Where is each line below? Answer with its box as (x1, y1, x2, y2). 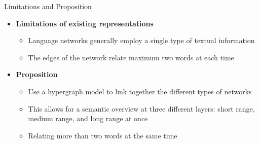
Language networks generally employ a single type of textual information (28, 35, 255, 46)
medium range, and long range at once (28, 113, 148, 124)
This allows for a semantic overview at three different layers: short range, (28, 103, 255, 114)
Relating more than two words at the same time (28, 130, 177, 140)
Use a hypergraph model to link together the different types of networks (28, 86, 252, 96)
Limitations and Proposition (4, 1, 92, 11)
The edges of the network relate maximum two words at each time (28, 52, 234, 62)
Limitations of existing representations (16, 18, 154, 28)
